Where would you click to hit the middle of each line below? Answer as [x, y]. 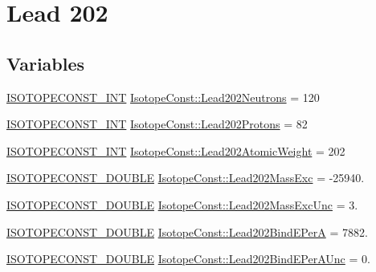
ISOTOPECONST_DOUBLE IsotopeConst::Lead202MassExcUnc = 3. [182, 204]
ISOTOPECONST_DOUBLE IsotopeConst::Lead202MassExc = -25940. [186, 178]
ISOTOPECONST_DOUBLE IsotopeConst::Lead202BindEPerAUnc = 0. [188, 259]
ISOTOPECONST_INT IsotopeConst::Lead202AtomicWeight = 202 [176, 150]
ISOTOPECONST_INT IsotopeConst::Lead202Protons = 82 [157, 124]
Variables [46, 63]
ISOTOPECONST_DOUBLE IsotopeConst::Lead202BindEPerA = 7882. [187, 231]
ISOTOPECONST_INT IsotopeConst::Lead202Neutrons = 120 [163, 97]
